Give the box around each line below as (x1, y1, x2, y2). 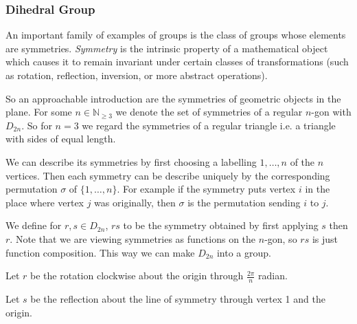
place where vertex (5, 195, 84, 209)
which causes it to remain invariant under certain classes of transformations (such (5, 54, 349, 69)
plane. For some (5, 105, 72, 119)
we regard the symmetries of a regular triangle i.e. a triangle (82, 118, 336, 132)
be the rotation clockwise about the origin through (30, 268, 244, 283)
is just (312, 231, 338, 246)
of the (290, 154, 315, 169)
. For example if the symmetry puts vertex (117, 182, 296, 196)
